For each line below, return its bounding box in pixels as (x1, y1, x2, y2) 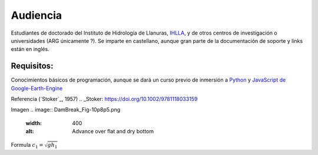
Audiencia (11, 9, 62, 22)
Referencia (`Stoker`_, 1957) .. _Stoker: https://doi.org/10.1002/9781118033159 (11, 96, 198, 103)
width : (25, 119, 42, 126)
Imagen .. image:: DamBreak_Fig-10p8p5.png (11, 106, 121, 113)
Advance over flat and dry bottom (72, 128, 154, 135)
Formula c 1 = (11, 141, 44, 150)
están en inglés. (11, 46, 49, 53)
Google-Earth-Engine (11, 85, 63, 92)
